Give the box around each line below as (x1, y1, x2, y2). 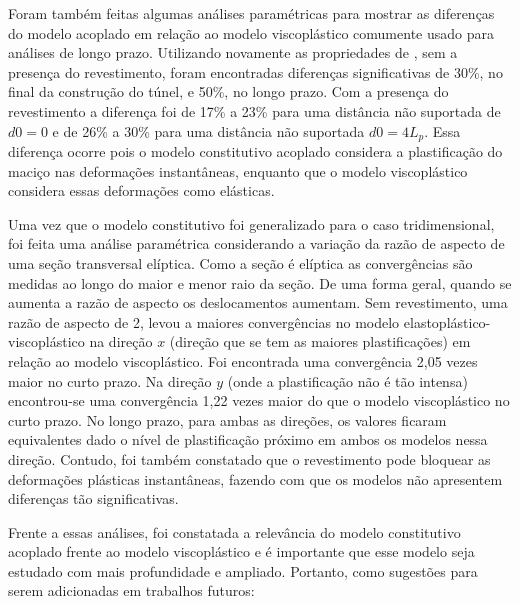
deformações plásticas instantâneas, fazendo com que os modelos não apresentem (8, 468, 503, 489)
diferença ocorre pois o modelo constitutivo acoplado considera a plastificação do (8, 141, 503, 162)
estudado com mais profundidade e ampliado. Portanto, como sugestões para (8, 560, 478, 581)
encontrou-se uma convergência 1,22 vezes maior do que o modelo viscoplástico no (8, 390, 510, 411)
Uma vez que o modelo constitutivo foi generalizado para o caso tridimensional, (8, 213, 495, 234)
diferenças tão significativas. (8, 488, 179, 509)
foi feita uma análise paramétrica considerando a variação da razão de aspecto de (8, 233, 505, 254)
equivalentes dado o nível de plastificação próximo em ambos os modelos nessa (8, 429, 488, 450)
